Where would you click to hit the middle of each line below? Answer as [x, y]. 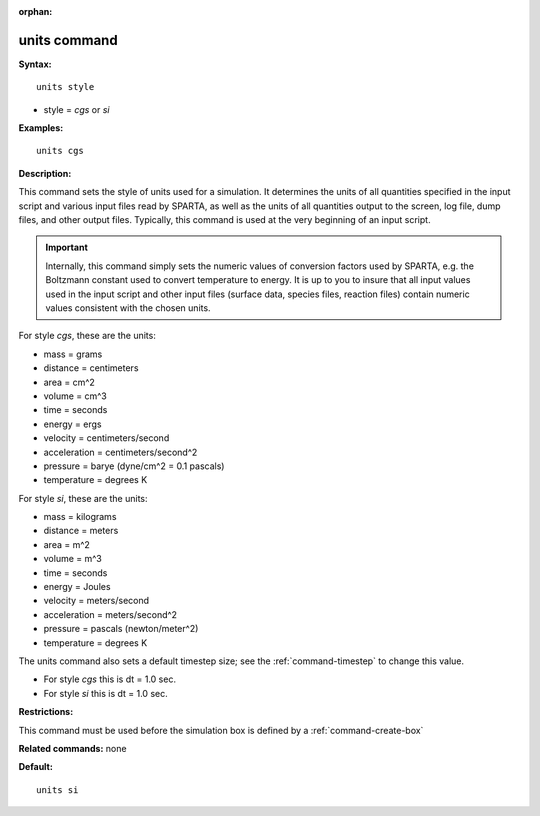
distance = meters [81, 531]
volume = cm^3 [75, 396]
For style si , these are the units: [83, 498]
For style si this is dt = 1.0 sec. [106, 693]
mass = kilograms [80, 517]
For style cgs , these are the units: [87, 336]
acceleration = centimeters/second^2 [120, 452]
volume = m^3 [72, 559]
